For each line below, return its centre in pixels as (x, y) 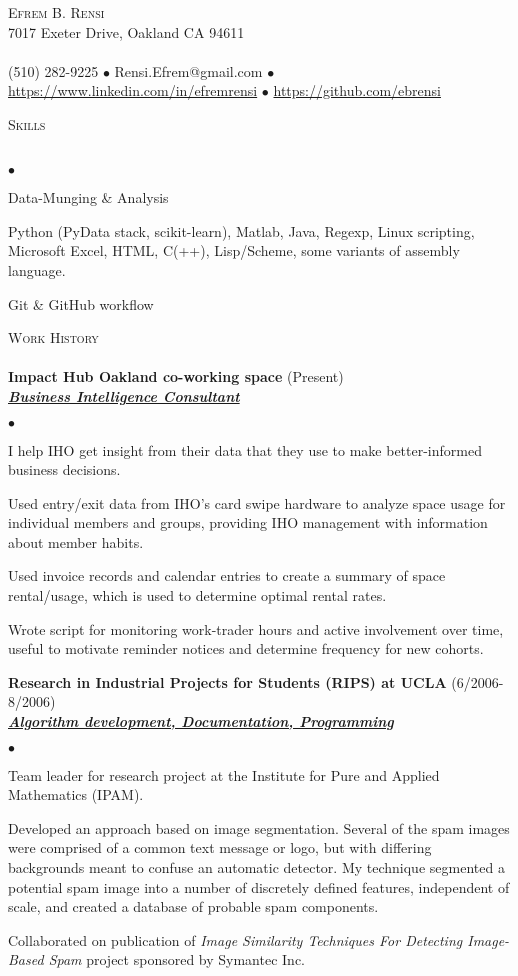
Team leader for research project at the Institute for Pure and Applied (224, 774)
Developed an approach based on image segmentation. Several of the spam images (259, 827)
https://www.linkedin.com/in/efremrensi (133, 90)
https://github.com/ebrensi (357, 90)
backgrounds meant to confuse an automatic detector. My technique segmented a (256, 867)
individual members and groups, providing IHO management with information (248, 522)
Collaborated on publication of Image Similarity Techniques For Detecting (235, 939)
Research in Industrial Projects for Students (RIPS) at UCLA (227, 681)
